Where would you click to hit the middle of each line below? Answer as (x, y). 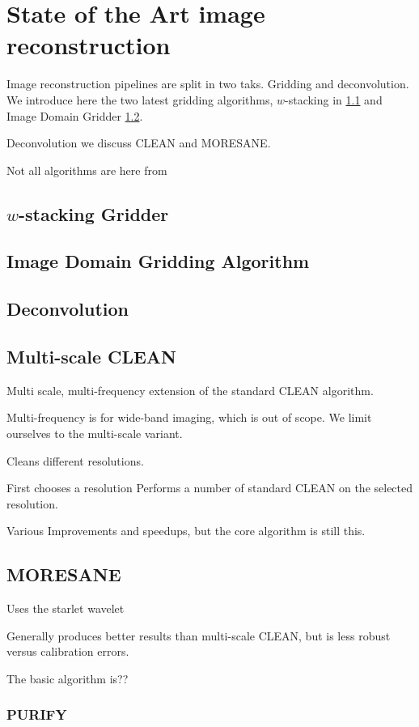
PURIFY (37, 714)
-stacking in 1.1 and (334, 99)
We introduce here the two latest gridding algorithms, (140, 99)
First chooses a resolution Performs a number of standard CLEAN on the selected (210, 488)
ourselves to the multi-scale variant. (95, 434)
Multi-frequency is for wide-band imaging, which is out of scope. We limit (189, 417)
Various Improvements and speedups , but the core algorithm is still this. (186, 531)
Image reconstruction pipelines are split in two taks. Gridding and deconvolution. (208, 84)
